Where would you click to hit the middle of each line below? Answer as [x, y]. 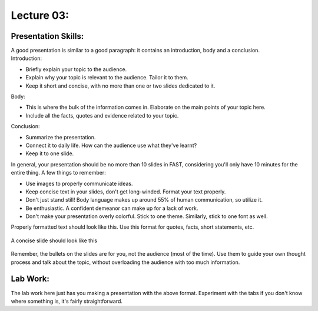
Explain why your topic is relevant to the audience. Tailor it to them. [107, 78]
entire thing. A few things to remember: [58, 173]
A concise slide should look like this [54, 240]
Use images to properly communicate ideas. [79, 183]
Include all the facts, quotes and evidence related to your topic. [102, 115]
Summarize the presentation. [61, 137]
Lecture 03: [40, 15]
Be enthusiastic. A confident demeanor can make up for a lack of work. [112, 208]
